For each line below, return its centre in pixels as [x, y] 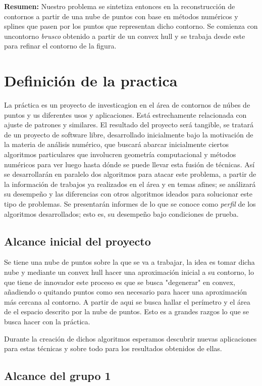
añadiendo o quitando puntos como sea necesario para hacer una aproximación [126, 292]
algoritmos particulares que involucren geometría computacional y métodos [120, 154]
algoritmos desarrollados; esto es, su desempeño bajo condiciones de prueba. [121, 213]
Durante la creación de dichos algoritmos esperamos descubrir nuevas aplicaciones [130, 338]
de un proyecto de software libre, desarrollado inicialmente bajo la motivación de [129, 134]
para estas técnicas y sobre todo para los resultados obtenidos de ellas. [113, 348]
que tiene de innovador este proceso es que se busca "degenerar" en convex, [120, 282]
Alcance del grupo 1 [58, 376]
